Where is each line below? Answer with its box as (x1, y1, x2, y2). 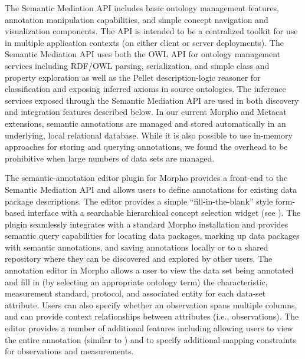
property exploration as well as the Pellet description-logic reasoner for (5, 71, 261, 83)
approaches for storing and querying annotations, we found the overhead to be (5, 140, 288, 153)
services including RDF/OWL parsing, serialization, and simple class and (5, 59, 270, 71)
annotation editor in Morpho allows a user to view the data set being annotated (5, 264, 294, 276)
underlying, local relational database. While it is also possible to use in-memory (5, 129, 293, 141)
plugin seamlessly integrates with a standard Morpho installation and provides (5, 218, 288, 230)
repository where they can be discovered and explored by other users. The (5, 252, 273, 265)
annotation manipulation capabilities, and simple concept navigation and (5, 13, 268, 25)
